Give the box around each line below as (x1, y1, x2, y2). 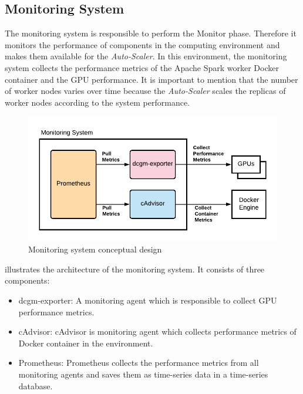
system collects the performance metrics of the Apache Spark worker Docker (5, 61, 279, 73)
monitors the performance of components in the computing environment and (5, 38, 280, 50)
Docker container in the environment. (18, 336, 153, 349)
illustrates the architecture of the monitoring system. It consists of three (5, 262, 265, 275)
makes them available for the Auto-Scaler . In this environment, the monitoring (5, 50, 287, 62)
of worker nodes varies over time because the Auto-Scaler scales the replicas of (5, 85, 286, 97)
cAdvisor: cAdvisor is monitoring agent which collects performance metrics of (18, 325, 297, 338)
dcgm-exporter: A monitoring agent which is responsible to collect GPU (18, 294, 277, 306)
